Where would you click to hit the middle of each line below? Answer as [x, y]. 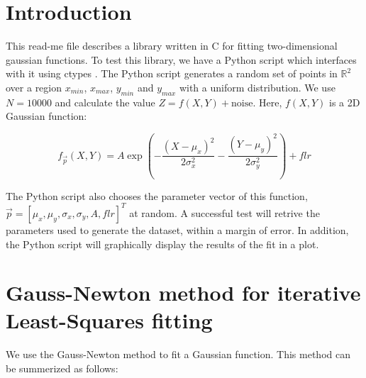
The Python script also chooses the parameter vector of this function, [157, 195]
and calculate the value [105, 102]
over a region [34, 87]
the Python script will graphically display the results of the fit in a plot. [162, 244]
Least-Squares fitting [109, 320]
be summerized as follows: [62, 368]
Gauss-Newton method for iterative [183, 293]
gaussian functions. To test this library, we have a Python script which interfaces [181, 59]
